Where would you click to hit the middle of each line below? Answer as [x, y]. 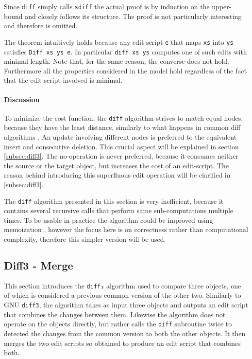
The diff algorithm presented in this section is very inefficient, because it [114, 201]
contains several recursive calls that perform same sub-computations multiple [119, 210]
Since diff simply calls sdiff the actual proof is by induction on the [107, 6]
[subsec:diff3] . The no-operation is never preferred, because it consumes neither [121, 156]
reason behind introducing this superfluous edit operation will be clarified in [117, 175]
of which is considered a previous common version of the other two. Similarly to [123, 295]
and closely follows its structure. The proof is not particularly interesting [133, 16]
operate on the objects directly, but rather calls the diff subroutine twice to [118, 324]
